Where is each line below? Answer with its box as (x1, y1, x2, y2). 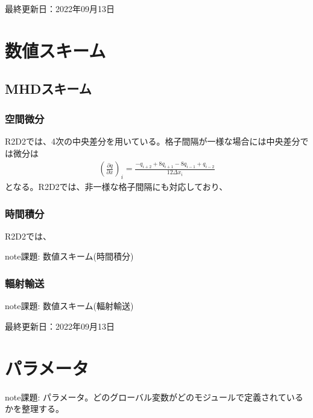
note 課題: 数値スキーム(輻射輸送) (5, 299, 134, 312)
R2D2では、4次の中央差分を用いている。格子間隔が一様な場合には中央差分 (5, 134, 300, 147)
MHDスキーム (5, 79, 92, 98)
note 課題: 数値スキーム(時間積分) (5, 250, 134, 263)
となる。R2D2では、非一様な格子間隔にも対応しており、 (5, 180, 228, 192)
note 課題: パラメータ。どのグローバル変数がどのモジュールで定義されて (5, 390, 286, 403)
